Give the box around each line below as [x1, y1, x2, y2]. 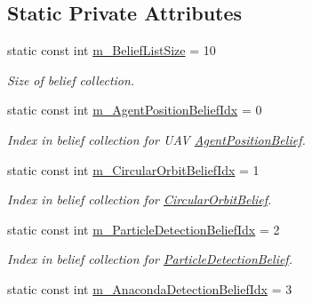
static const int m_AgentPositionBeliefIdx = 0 [7, 100, 262, 119]
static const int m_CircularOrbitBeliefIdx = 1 [7, 160, 260, 179]
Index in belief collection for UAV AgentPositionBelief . [7, 130, 306, 148]
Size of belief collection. [7, 70, 135, 89]
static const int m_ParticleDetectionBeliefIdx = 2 [7, 219, 280, 238]
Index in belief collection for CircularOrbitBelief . [7, 190, 272, 209]
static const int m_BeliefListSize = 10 [7, 41, 216, 60]
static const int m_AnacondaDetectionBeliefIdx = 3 [7, 279, 292, 298]
